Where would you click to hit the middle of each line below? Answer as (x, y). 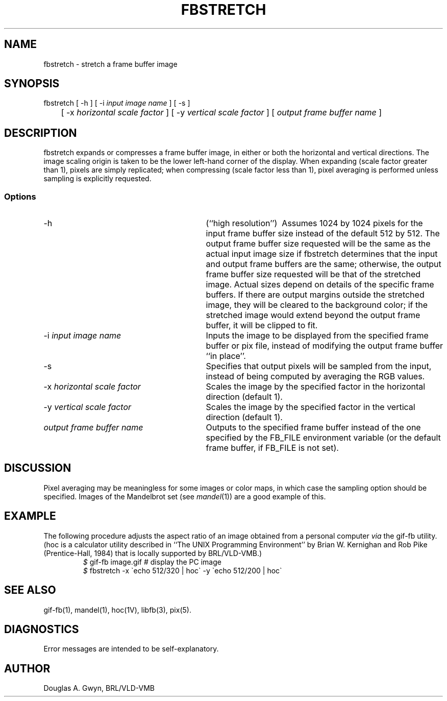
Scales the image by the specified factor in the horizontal (316, 387)
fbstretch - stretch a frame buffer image (110, 64)
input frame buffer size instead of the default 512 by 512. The (323, 234)
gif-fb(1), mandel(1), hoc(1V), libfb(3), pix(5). (117, 610)
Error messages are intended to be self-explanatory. (131, 649)
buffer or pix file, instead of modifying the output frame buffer (324, 346)
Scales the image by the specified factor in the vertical (311, 407)
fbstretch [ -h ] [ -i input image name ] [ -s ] (117, 103)
